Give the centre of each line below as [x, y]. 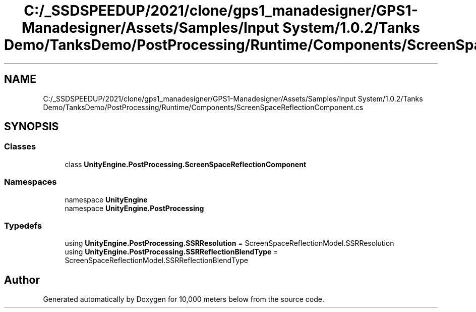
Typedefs [23, 225]
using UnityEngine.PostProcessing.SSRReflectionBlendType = [171, 252]
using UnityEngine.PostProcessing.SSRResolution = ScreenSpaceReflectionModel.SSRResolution [229, 243]
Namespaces [31, 182]
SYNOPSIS [32, 127]
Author [22, 280]
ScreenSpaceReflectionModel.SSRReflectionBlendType [156, 261]
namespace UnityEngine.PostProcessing [134, 208]
